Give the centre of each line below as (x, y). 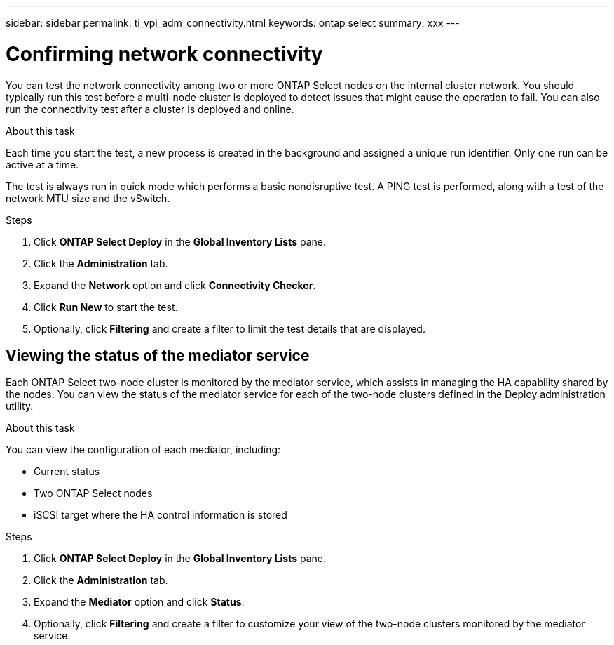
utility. (20, 406)
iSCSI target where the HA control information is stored (161, 515)
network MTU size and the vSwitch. (88, 198)
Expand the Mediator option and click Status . (139, 602)
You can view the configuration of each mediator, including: (143, 450)
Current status (67, 472)
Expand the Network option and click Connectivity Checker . (175, 285)
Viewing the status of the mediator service (158, 355)
